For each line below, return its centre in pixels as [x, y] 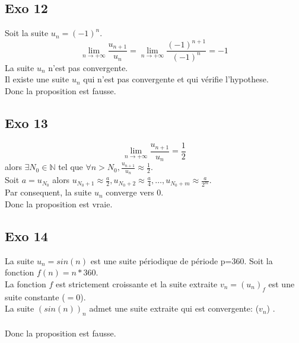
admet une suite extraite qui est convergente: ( [174, 308]
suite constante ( [35, 296]
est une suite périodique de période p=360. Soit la [182, 260]
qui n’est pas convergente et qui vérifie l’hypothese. [176, 79]
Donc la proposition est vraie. [59, 203]
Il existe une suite [37, 79]
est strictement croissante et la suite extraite [137, 283]
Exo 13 [26, 122]
